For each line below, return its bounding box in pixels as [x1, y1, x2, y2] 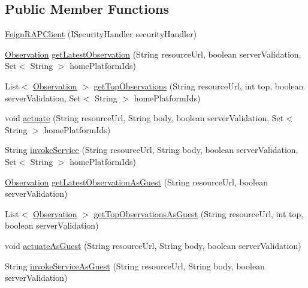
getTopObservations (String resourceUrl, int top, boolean [93, 79, 304, 92]
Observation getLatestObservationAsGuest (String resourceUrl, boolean [5, 175, 268, 188]
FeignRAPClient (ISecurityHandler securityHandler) [5, 28, 197, 40]
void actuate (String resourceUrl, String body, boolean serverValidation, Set [5, 112, 284, 124]
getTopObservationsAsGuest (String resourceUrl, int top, [93, 207, 304, 220]
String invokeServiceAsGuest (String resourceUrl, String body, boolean [5, 259, 265, 272]
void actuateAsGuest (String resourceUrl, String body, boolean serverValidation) [5, 239, 301, 251]
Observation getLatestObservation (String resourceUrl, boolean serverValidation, [5, 47, 301, 60]
